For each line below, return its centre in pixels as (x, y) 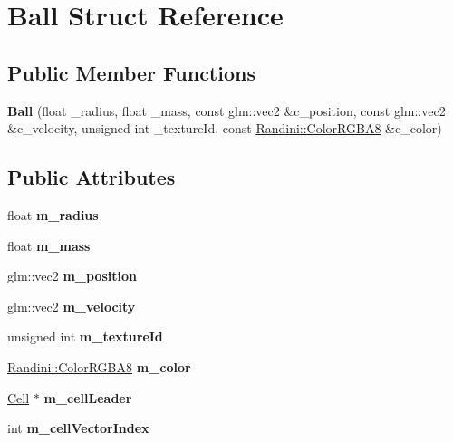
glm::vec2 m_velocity (72, 306)
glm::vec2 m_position (72, 276)
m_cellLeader (88, 397)
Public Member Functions (131, 72)
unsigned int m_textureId (85, 336)
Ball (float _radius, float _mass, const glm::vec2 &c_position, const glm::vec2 (226, 110)
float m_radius (53, 214)
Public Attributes (92, 177)
